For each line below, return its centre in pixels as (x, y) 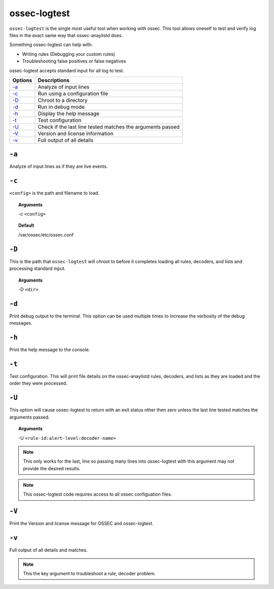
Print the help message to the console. (50, 350)
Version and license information (76, 133)
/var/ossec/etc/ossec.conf (46, 235)
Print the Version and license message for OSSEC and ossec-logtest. (81, 524)
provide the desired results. (52, 468)
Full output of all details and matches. (48, 550)
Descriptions (54, 80)
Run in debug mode (61, 107)
